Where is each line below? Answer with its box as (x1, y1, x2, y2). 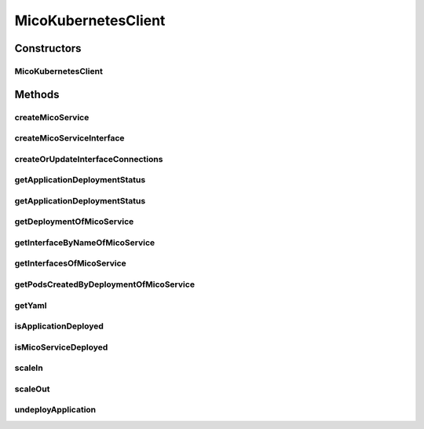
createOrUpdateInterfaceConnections (14, 153, 163, 164)
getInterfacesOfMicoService (14, 258, 127, 269)
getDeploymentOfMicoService (14, 216, 134, 227)
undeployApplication (14, 405, 97, 416)
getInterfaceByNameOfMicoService (14, 236, 155, 247)
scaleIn (14, 362, 43, 373)
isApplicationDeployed (14, 321, 104, 332)
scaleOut (14, 383, 50, 394)
